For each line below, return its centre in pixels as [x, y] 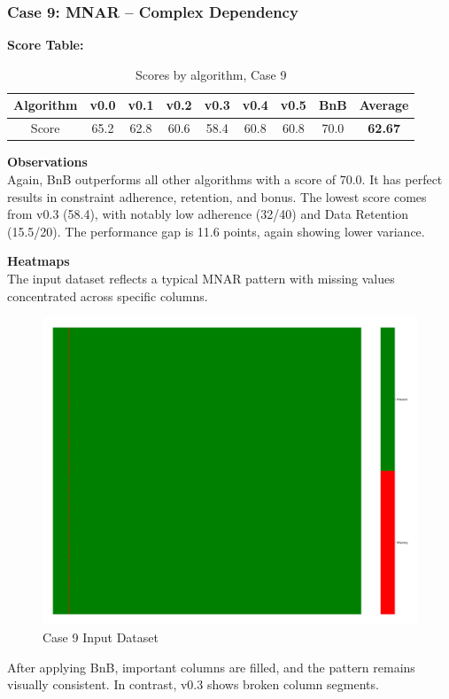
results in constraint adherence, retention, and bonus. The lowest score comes [217, 196]
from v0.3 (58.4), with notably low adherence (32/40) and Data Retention [208, 214]
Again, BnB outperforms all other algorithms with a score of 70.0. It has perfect [225, 179]
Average [384, 105]
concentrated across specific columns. [108, 295]
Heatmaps [39, 261]
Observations [47, 162]
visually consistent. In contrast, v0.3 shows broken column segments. [193, 684]
